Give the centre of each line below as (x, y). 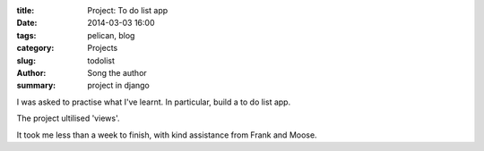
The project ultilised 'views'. (68, 118)
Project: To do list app (128, 10)
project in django (118, 86)
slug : (26, 60)
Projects (103, 48)
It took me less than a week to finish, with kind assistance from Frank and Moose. (167, 135)
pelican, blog (111, 35)
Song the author (117, 72)
